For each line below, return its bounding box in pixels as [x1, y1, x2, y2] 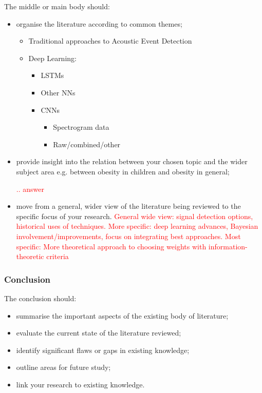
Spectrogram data [53, 122, 109, 132]
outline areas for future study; [16, 362, 111, 372]
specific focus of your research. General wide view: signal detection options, [16, 210, 253, 221]
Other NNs [41, 87, 76, 97]
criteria [46, 251, 69, 262]
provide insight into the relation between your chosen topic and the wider [16, 156, 248, 167]
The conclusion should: [4, 292, 77, 303]
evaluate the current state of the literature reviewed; [16, 327, 181, 338]
